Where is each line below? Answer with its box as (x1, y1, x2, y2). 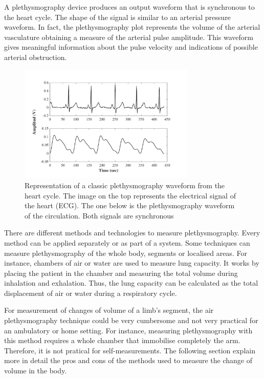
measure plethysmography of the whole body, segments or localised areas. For (4, 247, 247, 258)
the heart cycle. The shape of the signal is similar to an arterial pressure (4, 11, 231, 22)
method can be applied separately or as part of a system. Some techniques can (4, 237, 250, 248)
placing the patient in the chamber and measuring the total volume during (4, 267, 238, 278)
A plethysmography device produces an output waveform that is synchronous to (4, 2, 255, 12)
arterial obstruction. (4, 51, 67, 62)
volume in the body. (4, 365, 67, 376)
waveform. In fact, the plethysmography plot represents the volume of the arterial (4, 22, 260, 32)
